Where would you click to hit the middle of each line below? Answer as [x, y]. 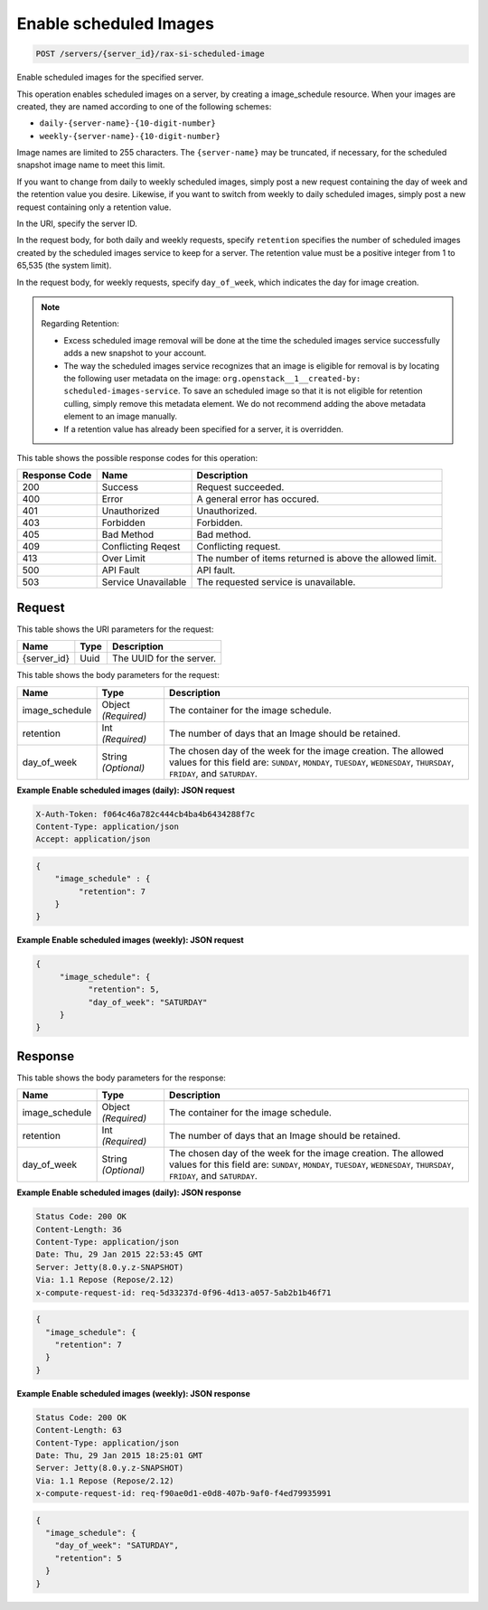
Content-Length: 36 [79, 1229]
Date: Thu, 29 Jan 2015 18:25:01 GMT [119, 1455]
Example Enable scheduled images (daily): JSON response [129, 1192]
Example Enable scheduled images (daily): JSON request [126, 790]
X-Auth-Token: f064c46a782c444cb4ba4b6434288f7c [145, 814]
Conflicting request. [239, 547]
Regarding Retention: [80, 324]
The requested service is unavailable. [276, 582]
